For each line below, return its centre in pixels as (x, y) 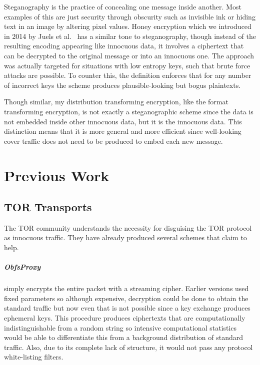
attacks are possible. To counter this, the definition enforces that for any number (128, 75)
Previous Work (57, 175)
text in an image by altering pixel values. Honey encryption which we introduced (128, 26)
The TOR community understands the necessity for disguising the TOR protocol (128, 227)
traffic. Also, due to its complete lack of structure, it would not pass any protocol (128, 347)
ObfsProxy (22, 267)
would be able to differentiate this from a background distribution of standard (124, 337)
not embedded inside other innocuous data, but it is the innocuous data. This (123, 121)
